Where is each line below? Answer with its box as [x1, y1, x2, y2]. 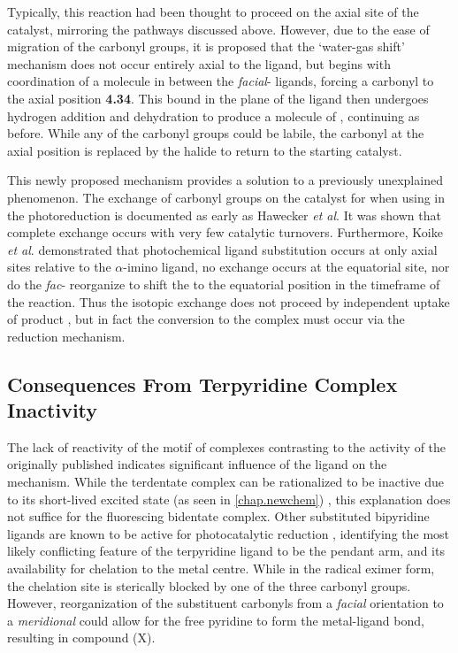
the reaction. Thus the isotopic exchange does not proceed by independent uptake [7, 292, 450, 311]
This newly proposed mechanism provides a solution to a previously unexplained [7, 171, 443, 189]
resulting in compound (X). [7, 628, 156, 647]
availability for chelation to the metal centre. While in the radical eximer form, [7, 559, 435, 578]
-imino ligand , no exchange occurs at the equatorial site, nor [123, 257, 450, 276]
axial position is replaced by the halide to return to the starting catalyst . [7, 141, 402, 159]
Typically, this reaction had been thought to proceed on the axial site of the [7, 3, 419, 20]
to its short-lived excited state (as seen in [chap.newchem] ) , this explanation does [7, 489, 451, 508]
